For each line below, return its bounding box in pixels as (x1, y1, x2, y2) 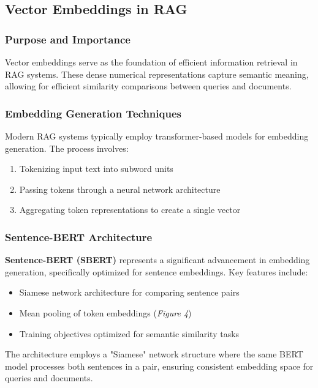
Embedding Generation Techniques (5, 105, 181, 121)
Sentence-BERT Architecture (5, 229, 153, 244)
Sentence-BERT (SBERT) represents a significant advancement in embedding (5, 253, 310, 266)
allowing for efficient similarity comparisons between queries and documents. (5, 80, 292, 92)
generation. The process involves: (5, 141, 129, 154)
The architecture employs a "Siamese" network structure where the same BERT (5, 348, 303, 360)
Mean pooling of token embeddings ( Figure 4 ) (19, 306, 192, 319)
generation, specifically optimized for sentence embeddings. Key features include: (5, 265, 308, 278)
